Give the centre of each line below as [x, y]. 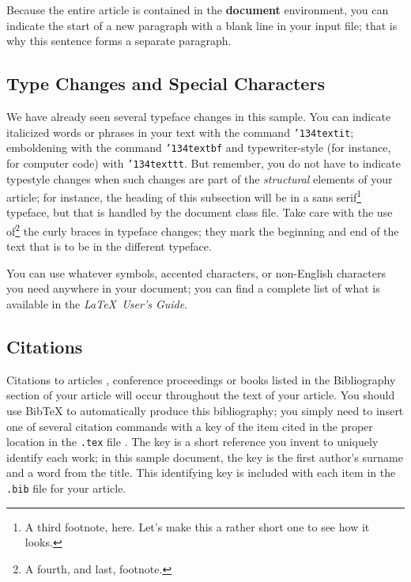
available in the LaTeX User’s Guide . [97, 304]
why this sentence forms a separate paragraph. [119, 41]
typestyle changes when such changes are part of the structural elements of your [200, 178]
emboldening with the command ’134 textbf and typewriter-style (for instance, [199, 147]
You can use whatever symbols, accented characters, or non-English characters [196, 272]
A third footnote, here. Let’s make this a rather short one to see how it [197, 526]
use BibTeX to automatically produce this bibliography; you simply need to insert [205, 410]
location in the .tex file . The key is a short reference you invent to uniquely [192, 442]
